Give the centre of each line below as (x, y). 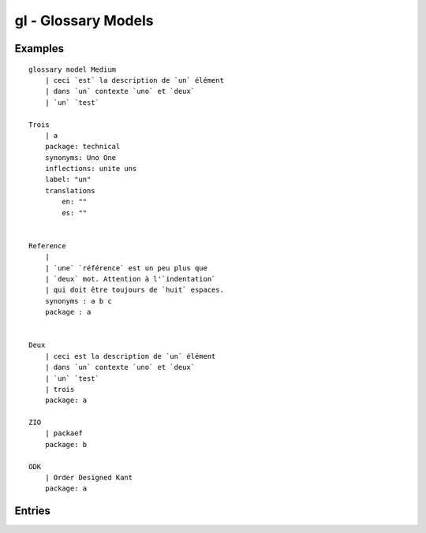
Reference (47, 246)
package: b (66, 444)
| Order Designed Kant (89, 478)
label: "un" (68, 180)
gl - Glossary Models (84, 20)
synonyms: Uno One (80, 157)
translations (70, 190)
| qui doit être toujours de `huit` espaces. (135, 290)
